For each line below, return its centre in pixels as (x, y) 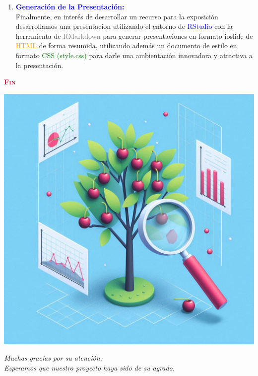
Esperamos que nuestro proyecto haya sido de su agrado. (90, 367)
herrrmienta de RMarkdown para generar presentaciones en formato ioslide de (134, 36)
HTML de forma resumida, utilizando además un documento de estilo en (126, 45)
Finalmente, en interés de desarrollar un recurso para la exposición (117, 16)
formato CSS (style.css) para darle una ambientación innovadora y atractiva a (134, 55)
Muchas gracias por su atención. (53, 358)
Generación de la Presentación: (70, 6)
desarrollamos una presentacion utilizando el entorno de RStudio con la (124, 26)
